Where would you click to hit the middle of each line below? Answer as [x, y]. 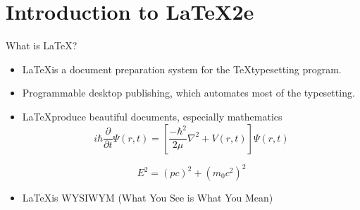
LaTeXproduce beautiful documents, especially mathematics [152, 116]
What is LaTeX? [42, 45]
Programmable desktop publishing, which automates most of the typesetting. [188, 93]
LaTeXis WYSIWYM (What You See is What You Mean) [148, 197]
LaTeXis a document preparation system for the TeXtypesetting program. [182, 69]
